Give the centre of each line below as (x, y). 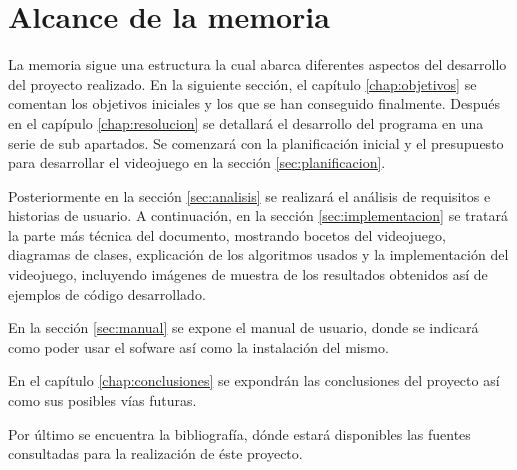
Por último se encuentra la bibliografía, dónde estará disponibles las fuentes (239, 433)
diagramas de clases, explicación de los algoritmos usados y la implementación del (258, 254)
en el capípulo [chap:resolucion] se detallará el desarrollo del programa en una (246, 122)
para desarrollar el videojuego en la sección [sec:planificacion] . (197, 162)
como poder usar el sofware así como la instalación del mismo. (198, 346)
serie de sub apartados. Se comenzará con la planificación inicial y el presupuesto (256, 142)
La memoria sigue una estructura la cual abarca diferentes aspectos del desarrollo (257, 64)
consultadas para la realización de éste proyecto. (155, 453)
